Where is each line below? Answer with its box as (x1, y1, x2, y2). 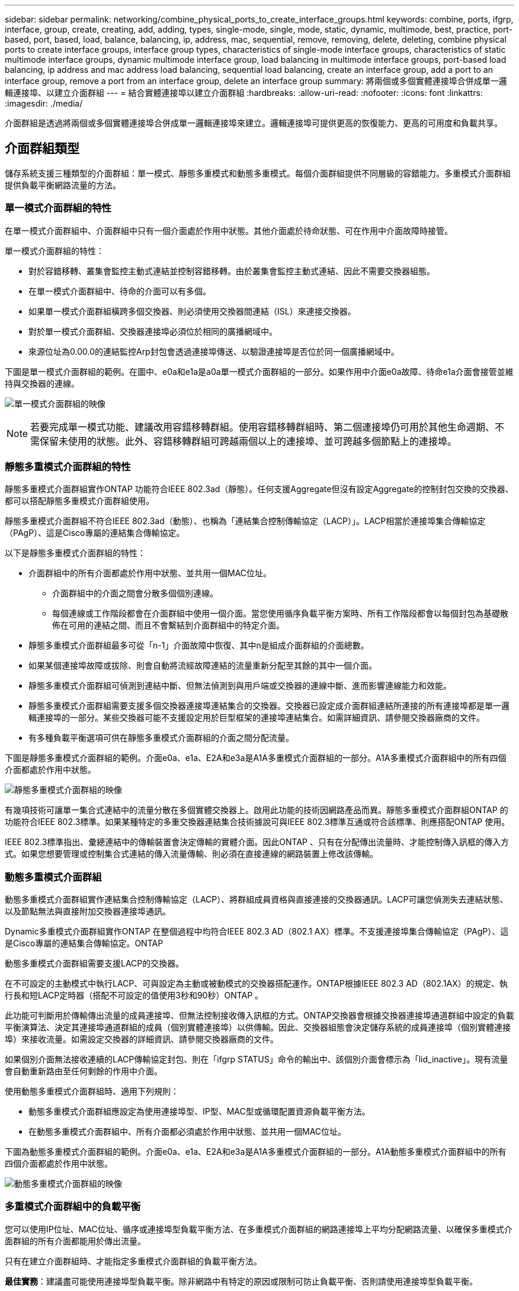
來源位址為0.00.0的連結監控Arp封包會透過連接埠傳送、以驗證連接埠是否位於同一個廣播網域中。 (28, 346, 399, 357)
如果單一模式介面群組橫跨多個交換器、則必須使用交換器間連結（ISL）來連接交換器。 (28, 306, 356, 316)
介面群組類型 (5, 141, 79, 156)
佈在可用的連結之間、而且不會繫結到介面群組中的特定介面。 (52, 620, 284, 631)
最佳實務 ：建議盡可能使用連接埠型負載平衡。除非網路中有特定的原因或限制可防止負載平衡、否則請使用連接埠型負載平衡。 (5, 1276, 478, 1286)
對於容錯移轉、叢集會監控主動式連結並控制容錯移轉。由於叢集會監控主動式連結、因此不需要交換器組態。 (28, 265, 435, 276)
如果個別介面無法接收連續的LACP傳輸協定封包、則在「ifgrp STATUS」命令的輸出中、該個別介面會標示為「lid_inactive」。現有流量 (5, 1054, 508, 1065)
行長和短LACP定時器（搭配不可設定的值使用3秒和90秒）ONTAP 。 (5, 990, 264, 1001)
